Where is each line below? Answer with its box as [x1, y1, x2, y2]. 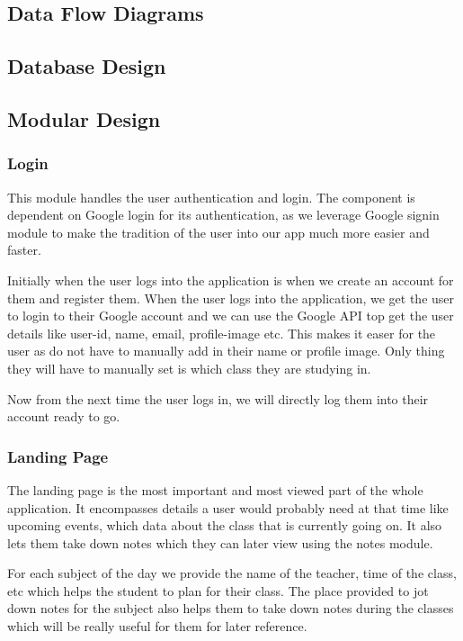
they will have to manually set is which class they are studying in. [7, 358, 371, 377]
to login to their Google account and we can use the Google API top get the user [7, 306, 454, 325]
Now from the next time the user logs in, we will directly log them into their [7, 389, 429, 408]
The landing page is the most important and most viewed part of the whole [7, 480, 423, 499]
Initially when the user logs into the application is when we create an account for [7, 270, 454, 289]
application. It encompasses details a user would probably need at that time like [7, 498, 449, 517]
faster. [7, 240, 41, 259]
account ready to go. [7, 407, 120, 426]
